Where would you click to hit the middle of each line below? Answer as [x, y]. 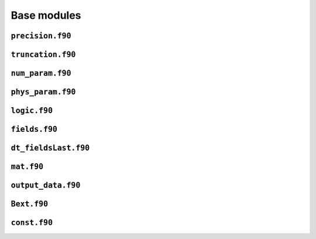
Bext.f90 [30, 204]
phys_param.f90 [43, 92]
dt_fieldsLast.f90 [50, 148]
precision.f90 [41, 36]
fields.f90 [34, 129]
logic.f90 [32, 111]
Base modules [46, 15]
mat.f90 [27, 167]
